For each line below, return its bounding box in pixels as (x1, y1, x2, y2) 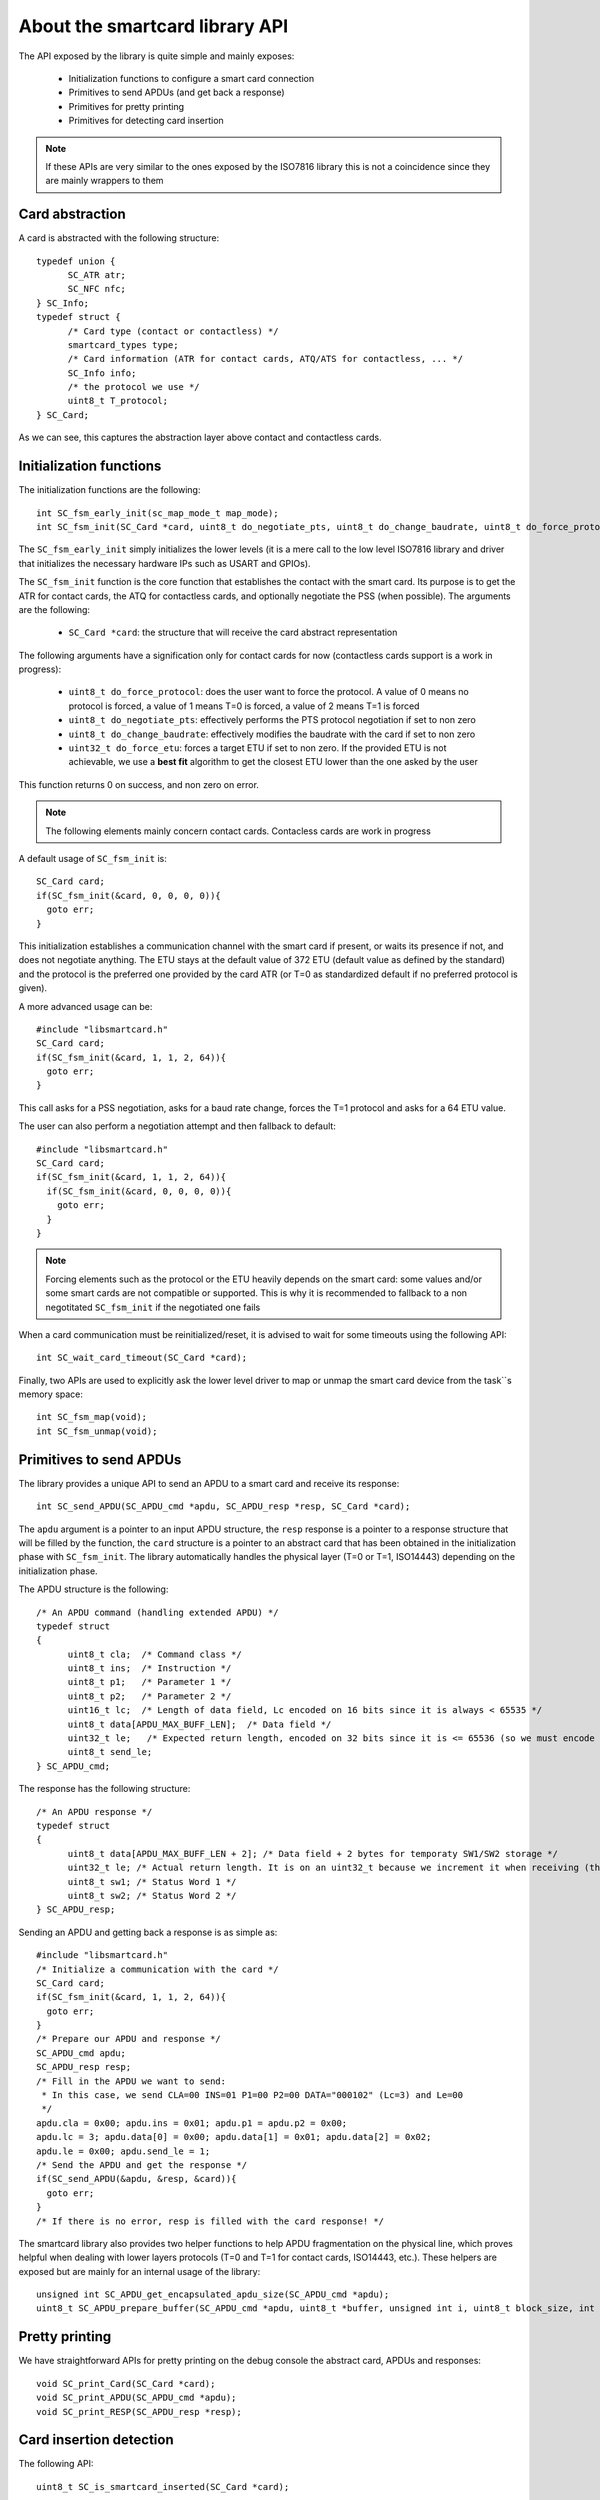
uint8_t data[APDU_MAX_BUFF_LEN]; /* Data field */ (67, 1718, 332, 1730)
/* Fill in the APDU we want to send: (36, 2075, 227, 2087)
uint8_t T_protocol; (67, 395, 169, 407)
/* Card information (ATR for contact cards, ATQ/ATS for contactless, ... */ (67, 353, 464, 365)
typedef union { (36, 255, 116, 267)
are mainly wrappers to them (45, 175, 164, 187)
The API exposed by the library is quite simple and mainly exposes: (18, 50, 295, 62)
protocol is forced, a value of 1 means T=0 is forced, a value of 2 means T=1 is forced (68, 700, 420, 712)
